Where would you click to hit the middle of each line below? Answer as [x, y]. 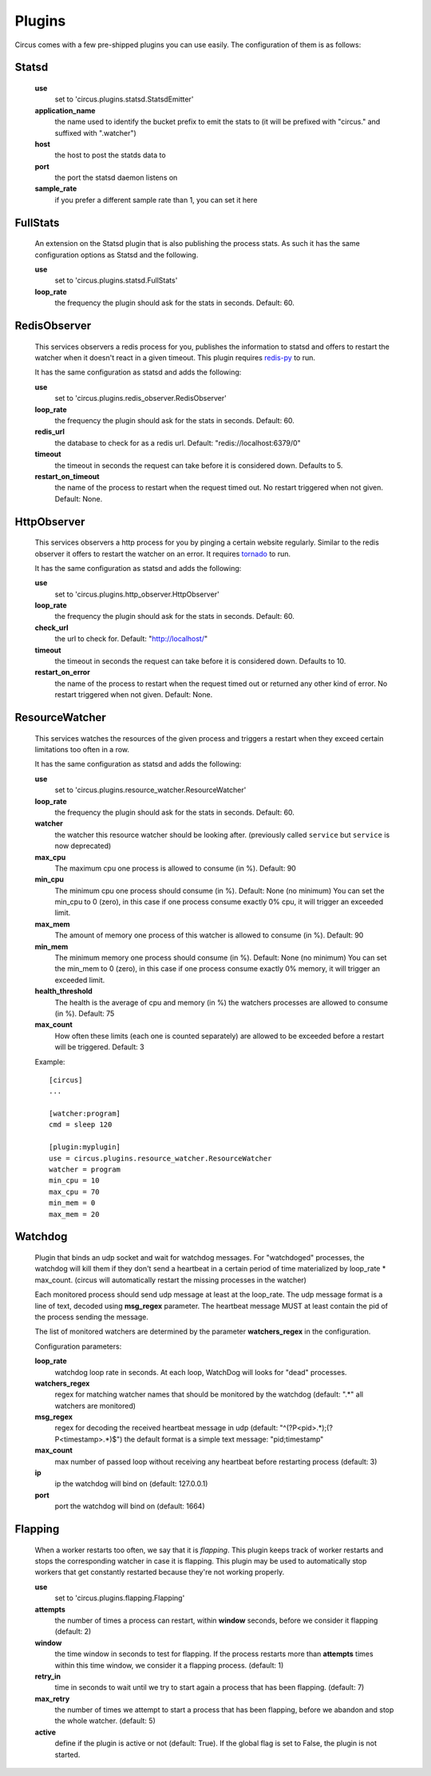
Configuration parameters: [78, 1346]
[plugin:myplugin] [85, 1147]
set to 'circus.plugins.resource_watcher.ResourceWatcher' [150, 790]
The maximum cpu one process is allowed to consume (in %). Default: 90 [176, 868]
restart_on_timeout [67, 476]
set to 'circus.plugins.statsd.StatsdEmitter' [124, 99]
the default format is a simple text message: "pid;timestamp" [224, 1439]
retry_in [48, 1676]
